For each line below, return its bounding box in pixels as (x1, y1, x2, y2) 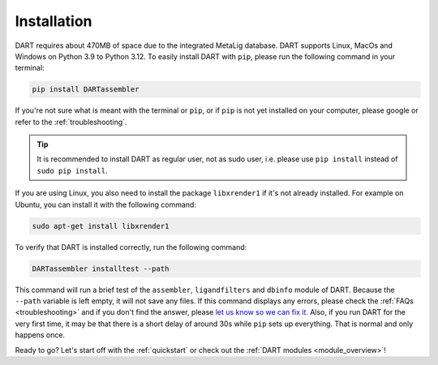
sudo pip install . (36, 165, 108, 175)
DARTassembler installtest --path (32, 264, 170, 273)
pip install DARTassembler (32, 85, 140, 94)
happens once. (15, 330, 65, 340)
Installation (15, 12, 92, 30)
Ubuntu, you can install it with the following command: (15, 200, 196, 209)
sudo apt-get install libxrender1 (32, 221, 170, 230)
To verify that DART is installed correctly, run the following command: (15, 242, 247, 251)
